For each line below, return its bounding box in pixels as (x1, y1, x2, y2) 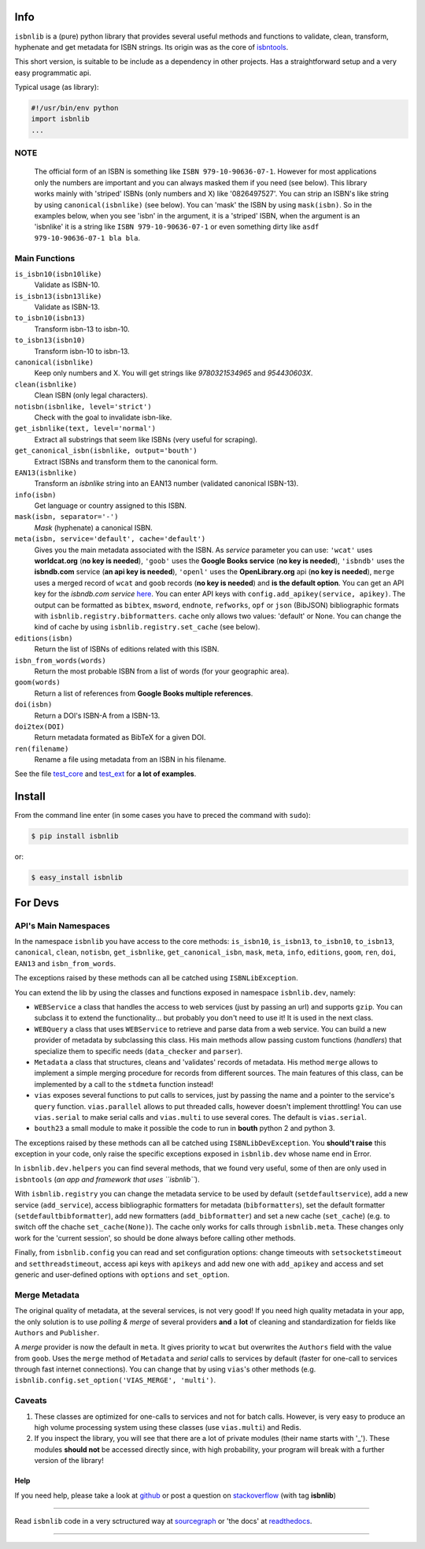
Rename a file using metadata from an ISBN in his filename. (34, 755, 227, 764)
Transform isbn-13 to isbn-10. (34, 324, 130, 334)
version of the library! (34, 1456, 104, 1465)
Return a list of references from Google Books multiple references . (34, 689, 253, 698)
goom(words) (14, 678, 61, 687)
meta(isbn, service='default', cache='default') (14, 535, 206, 543)
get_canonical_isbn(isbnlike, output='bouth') (14, 446, 198, 455)
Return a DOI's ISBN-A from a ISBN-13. (34, 711, 161, 720)
